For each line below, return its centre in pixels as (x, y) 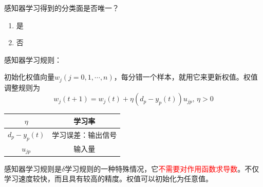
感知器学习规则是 (33, 168)
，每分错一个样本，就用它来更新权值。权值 (186, 77)
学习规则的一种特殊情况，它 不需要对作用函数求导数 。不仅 (162, 168)
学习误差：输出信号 (84, 135)
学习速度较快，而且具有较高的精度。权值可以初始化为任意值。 (108, 179)
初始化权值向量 (29, 77)
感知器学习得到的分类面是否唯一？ (62, 8)
